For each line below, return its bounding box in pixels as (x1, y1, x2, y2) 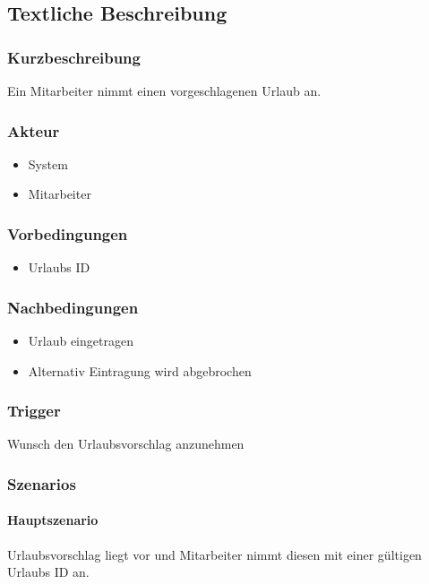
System (28, 154, 68, 173)
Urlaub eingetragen (28, 331, 133, 350)
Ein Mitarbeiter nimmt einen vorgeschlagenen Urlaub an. (7, 82, 322, 99)
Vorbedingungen (7, 222, 128, 245)
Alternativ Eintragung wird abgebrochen (28, 361, 252, 380)
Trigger (7, 399, 61, 422)
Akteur (7, 119, 60, 142)
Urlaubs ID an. (7, 563, 90, 581)
